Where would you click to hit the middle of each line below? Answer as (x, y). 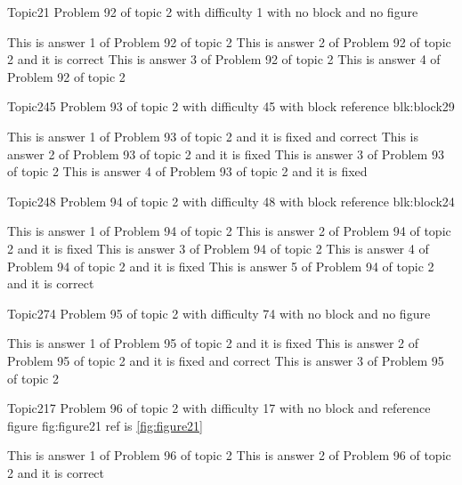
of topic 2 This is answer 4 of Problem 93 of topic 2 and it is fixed (187, 171)
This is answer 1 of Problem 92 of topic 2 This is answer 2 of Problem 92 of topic (229, 41)
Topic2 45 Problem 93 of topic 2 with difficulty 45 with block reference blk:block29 (231, 106)
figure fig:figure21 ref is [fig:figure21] (105, 425)
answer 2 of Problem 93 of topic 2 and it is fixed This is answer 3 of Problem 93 (226, 154)
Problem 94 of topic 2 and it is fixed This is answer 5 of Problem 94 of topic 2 (221, 266)
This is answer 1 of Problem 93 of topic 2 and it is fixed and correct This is (213, 136)
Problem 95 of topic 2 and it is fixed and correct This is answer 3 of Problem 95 (226, 360)
